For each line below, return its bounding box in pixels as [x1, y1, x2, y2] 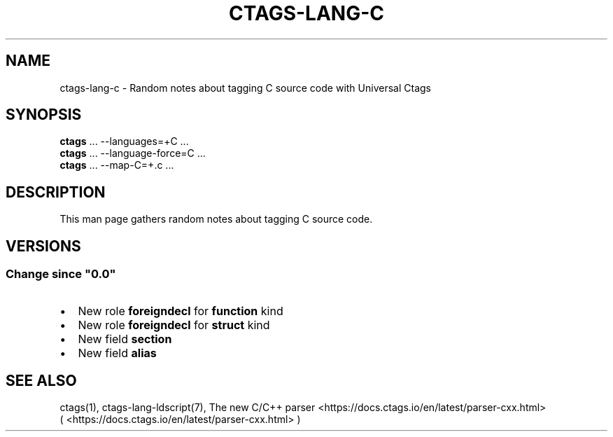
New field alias [78, 345, 157, 360]
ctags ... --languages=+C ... [59, 135, 189, 148]
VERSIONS [6, 237, 81, 255]
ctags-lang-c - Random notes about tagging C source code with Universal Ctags [59, 81, 431, 94]
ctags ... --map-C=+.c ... [59, 159, 174, 172]
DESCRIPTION [6, 183, 106, 201]
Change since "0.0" [6, 267, 116, 282]
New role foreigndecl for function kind [78, 303, 283, 318]
